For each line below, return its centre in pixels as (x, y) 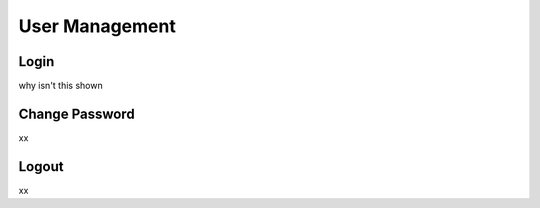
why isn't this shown (61, 86)
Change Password (76, 113)
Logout (41, 166)
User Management (97, 26)
